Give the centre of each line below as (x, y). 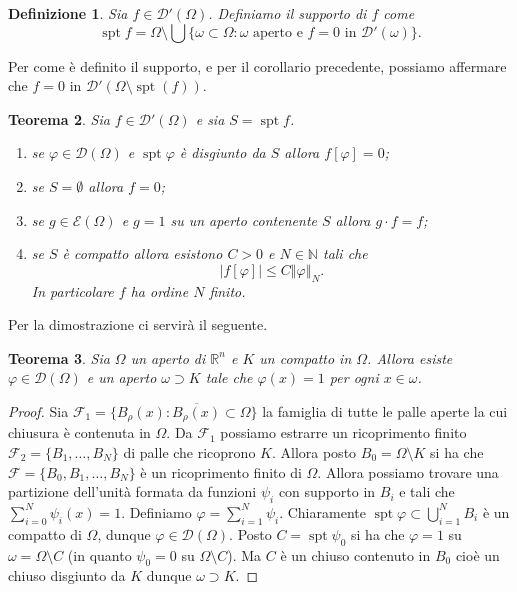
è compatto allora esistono (142, 253)
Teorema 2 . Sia (59, 118)
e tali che (427, 491)
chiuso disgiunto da (67, 575)
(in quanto (99, 554)
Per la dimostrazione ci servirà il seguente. (138, 324)
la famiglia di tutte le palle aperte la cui (385, 410)
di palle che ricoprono (189, 451)
